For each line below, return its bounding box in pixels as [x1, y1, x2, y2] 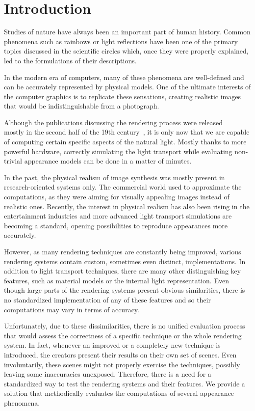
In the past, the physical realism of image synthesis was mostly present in [4, 172, 225, 182]
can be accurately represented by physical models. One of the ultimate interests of [4, 82, 251, 92]
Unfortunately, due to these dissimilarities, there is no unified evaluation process [4, 321, 245, 331]
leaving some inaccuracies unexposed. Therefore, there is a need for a [4, 369, 211, 379]
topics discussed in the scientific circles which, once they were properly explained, [4, 46, 249, 56]
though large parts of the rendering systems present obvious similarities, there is [4, 285, 245, 295]
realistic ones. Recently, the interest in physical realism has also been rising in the [4, 201, 250, 211]
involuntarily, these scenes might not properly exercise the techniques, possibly [4, 359, 240, 369]
